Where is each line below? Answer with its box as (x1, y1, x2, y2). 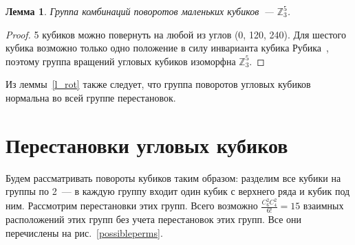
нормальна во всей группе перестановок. (6, 90, 176, 104)
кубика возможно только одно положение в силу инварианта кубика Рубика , (6, 40, 329, 55)
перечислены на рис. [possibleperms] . (6, 225, 163, 240)
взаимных (303, 198, 344, 213)
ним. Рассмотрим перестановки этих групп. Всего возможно (6, 198, 258, 213)
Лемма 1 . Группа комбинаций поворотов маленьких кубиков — (6, 4, 274, 18)
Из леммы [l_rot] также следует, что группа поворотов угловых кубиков (6, 77, 311, 91)
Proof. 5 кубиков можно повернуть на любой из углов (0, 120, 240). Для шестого (6, 27, 346, 41)
